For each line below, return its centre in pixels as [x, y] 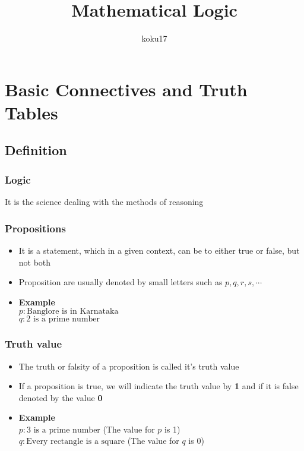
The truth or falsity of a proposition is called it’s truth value [129, 366]
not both [35, 262]
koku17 [154, 38]
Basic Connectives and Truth [126, 89]
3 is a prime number [64, 430]
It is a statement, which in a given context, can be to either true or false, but [159, 250]
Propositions [35, 228]
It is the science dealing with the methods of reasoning [104, 202]
